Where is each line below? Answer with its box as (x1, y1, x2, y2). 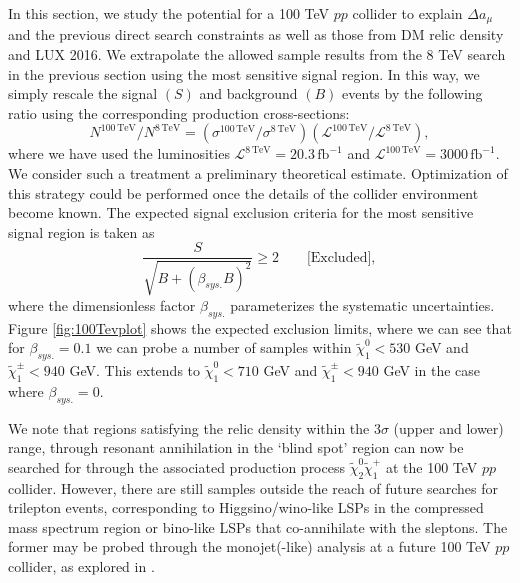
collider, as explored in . (8, 555, 155, 576)
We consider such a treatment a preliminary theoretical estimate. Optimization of (8, 163, 508, 184)
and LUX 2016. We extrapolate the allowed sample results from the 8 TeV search (8, 44, 506, 65)
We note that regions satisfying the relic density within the (8, 417, 370, 438)
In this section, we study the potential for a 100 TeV (8, 3, 330, 23)
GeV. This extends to (69, 360, 201, 381)
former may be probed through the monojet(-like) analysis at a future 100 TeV (8, 536, 491, 557)
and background (199, 83, 298, 104)
